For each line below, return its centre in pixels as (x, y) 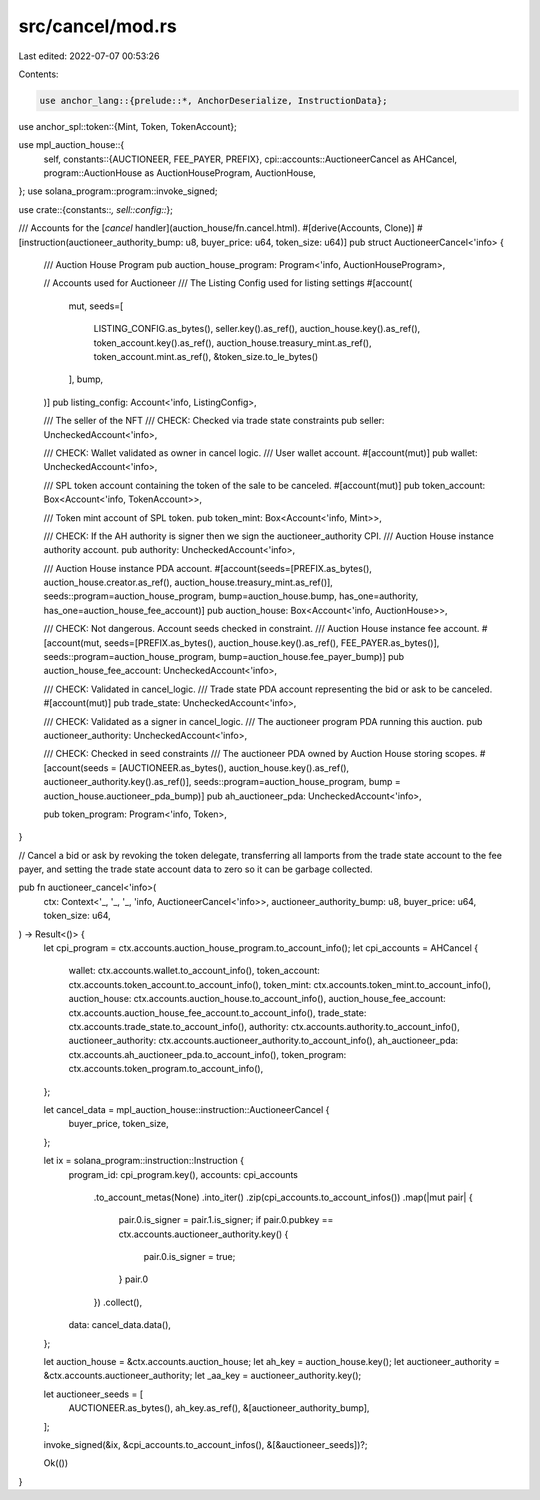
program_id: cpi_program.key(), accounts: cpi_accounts (183, 1174)
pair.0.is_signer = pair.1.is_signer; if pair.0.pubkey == (226, 1220)
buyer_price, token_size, (118, 1124)
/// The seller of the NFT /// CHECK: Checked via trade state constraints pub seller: (214, 421)
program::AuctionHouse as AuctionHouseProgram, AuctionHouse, (180, 173)
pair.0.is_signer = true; (189, 1257)
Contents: (38, 74)
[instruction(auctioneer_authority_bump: (101, 242)
